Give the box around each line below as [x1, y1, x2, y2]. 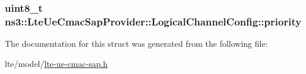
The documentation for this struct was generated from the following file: [5, 37, 268, 50]
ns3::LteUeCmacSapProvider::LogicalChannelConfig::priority [5, 14, 302, 28]
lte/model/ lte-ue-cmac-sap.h [5, 57, 108, 69]
